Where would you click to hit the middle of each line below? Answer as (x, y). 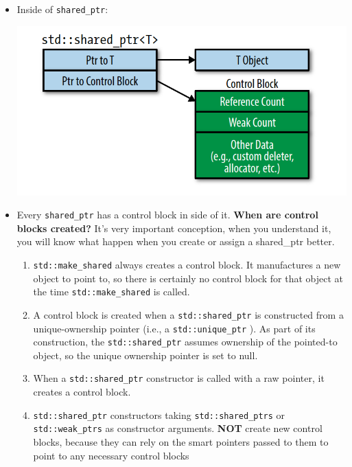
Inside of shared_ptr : (62, 9)
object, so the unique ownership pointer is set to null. (145, 355)
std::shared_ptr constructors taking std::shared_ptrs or (159, 414)
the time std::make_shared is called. (112, 292)
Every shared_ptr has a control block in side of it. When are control (167, 215)
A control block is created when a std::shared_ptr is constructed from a (188, 314)
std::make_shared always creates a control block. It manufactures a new (187, 265)
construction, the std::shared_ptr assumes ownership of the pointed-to (185, 342)
